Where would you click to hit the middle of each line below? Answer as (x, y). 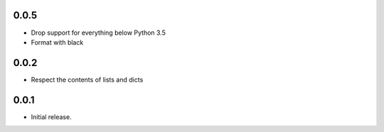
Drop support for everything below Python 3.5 (98, 33)
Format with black (57, 42)
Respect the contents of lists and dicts (87, 79)
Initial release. (51, 116)
